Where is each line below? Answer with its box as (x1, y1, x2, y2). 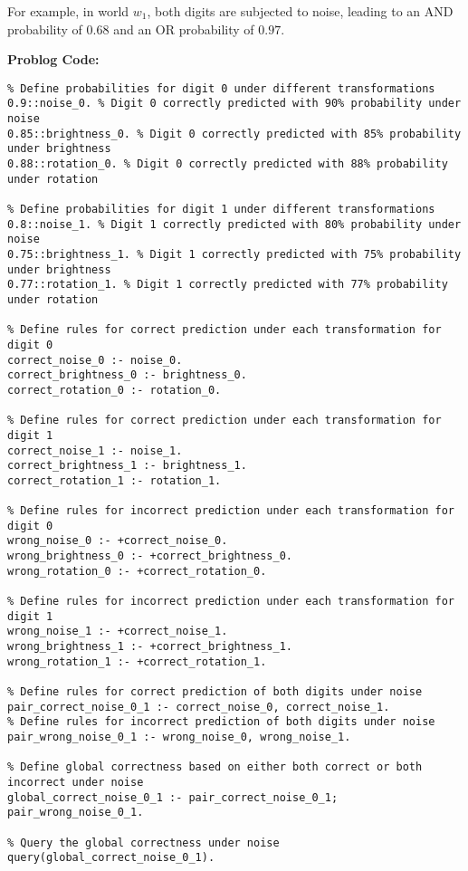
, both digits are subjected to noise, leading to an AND (147, 2, 454, 20)
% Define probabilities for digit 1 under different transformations (7, 203, 435, 216)
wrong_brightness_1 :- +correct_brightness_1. (7, 640, 292, 654)
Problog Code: (7, 50, 100, 69)
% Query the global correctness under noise (7, 836, 280, 849)
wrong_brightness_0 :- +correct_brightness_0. (7, 550, 292, 563)
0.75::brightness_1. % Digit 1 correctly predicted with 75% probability (7, 248, 462, 261)
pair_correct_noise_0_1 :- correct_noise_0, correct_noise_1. (7, 700, 390, 713)
